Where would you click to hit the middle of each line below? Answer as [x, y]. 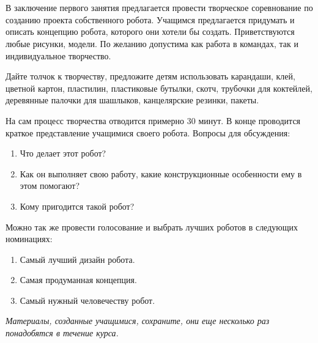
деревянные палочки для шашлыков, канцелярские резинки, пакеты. [132, 100]
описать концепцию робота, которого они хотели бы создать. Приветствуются [150, 31]
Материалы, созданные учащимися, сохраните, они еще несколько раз [138, 321]
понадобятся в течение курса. [62, 333]
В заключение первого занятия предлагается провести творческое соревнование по [159, 8]
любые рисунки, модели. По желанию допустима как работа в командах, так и [152, 43]
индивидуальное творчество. [58, 55]
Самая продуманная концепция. [78, 280]
